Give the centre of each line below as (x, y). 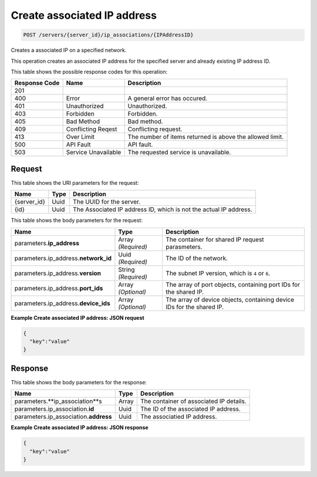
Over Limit (80, 137)
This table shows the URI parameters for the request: (75, 182)
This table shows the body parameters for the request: (77, 221)
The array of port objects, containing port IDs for (233, 285)
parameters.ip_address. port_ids (59, 288)
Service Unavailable (94, 153)
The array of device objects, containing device (230, 299)
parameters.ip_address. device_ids (63, 303)
